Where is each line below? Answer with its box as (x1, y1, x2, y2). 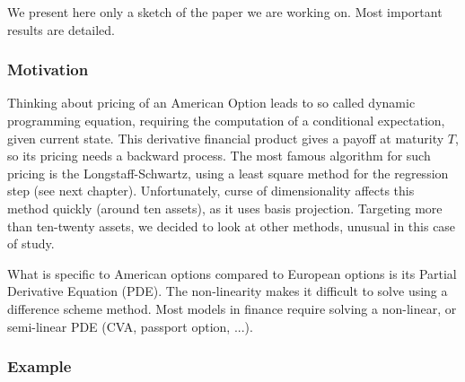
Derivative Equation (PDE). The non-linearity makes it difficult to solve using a (7, 282, 448, 300)
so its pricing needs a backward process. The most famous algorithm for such (7, 146, 431, 165)
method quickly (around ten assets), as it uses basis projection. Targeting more (7, 198, 443, 217)
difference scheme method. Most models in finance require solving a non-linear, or (7, 299, 457, 317)
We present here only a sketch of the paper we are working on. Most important (7, 3, 443, 21)
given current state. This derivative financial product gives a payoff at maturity (7, 128, 444, 147)
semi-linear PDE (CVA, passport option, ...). (7, 317, 253, 335)
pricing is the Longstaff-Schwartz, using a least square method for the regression (7, 163, 449, 182)
